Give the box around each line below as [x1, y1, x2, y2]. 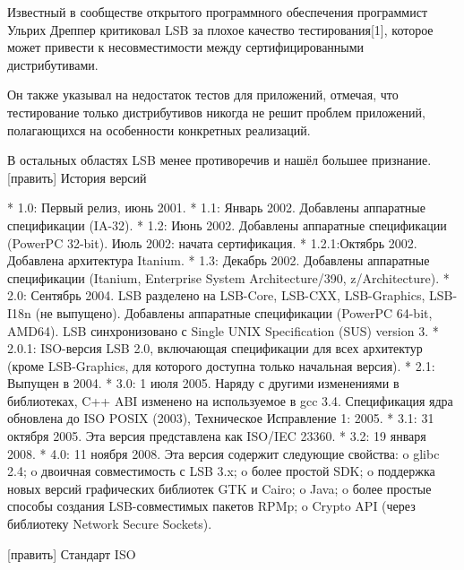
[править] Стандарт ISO [7, 544, 136, 563]
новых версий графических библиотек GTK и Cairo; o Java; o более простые [7, 479, 432, 497]
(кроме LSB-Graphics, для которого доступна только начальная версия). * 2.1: [7, 356, 435, 375]
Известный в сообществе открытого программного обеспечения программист [7, 3, 428, 21]
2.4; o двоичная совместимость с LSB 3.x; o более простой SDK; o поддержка [7, 462, 435, 480]
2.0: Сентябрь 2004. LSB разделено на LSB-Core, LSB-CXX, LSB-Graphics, [7, 286, 425, 305]
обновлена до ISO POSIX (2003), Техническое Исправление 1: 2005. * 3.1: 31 [7, 409, 434, 427]
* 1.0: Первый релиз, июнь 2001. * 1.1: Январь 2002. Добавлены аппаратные [7, 198, 425, 217]
